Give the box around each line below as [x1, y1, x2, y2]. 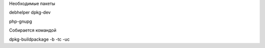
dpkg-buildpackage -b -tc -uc [9, 36, 70, 42]
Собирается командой [9, 27, 56, 33]
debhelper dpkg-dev [9, 10, 51, 16]
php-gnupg [9, 18, 32, 24]
